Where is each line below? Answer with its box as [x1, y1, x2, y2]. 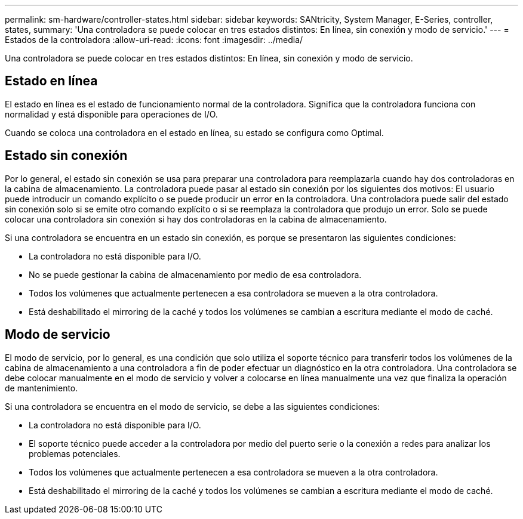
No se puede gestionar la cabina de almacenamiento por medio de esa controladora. [29, 269, 362, 280]
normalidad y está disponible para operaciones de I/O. [5, 109, 218, 119]
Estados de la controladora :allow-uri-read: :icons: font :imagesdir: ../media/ [5, 35, 303, 45]
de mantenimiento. [5, 382, 78, 393]
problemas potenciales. [29, 448, 121, 459]
